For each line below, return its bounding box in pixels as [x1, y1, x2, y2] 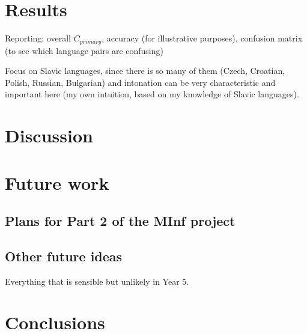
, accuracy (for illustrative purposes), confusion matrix [102, 32, 303, 44]
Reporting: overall [5, 32, 71, 44]
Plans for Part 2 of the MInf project [5, 211, 236, 230]
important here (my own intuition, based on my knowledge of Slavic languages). [5, 88, 299, 100]
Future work [5, 170, 109, 195]
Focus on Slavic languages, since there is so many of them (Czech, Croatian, [5, 64, 285, 77]
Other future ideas [5, 246, 123, 265]
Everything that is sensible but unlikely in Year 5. [5, 275, 189, 287]
